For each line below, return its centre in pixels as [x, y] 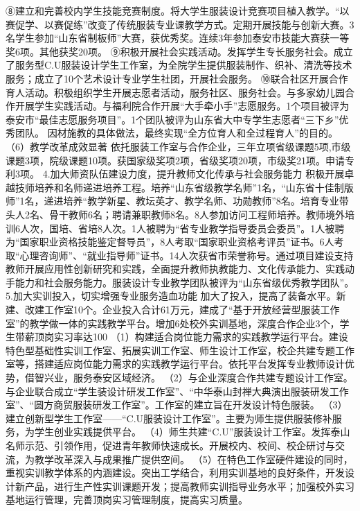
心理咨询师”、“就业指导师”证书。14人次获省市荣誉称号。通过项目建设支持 [187, 255]
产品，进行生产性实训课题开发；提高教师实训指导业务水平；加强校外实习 [189, 486]
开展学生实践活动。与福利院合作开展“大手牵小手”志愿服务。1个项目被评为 [182, 106]
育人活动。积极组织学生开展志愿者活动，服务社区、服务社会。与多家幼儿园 [175, 92]
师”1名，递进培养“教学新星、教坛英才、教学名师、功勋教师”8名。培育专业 [172, 201]
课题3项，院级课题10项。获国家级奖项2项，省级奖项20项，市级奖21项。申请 [175, 160]
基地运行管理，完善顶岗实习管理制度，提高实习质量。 [127, 500]
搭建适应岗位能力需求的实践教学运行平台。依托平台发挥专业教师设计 [189, 364]
